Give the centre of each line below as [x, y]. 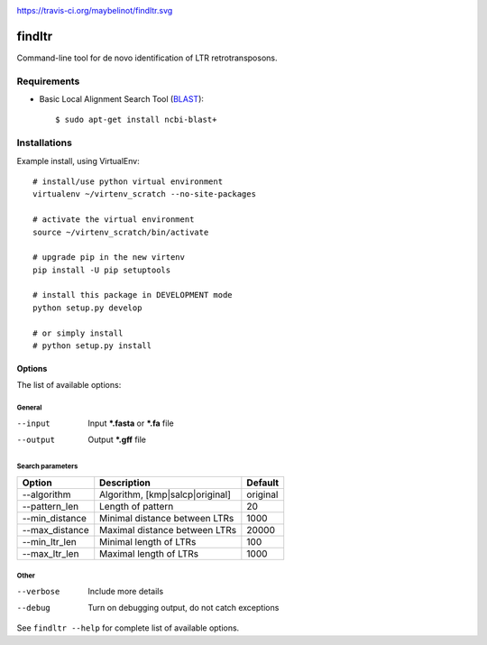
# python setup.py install [92, 346]
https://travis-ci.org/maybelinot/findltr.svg [95, 10]
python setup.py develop [87, 308]
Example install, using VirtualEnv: [78, 161]
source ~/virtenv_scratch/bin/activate [121, 232]
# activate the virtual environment [114, 220]
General [29, 408]
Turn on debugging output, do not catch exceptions [184, 607]
